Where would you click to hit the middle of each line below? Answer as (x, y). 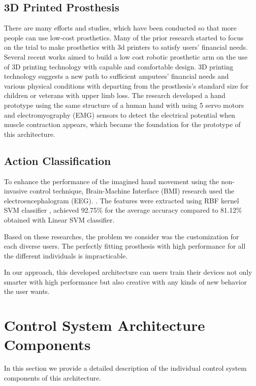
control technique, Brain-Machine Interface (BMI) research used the (132, 191)
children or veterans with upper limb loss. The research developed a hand (115, 95)
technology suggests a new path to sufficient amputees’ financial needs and (116, 76)
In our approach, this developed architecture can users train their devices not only (128, 272)
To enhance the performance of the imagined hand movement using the (112, 181)
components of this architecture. (53, 377)
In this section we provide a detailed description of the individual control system (125, 368)
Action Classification (58, 160)
